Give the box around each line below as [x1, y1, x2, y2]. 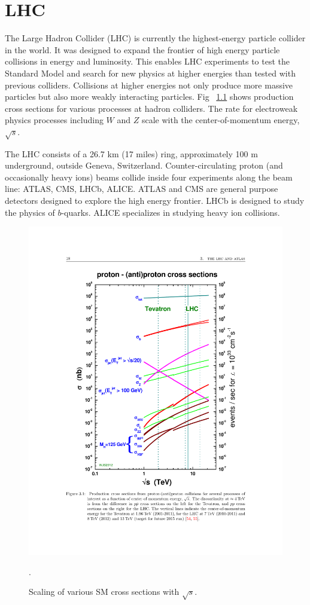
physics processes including [5, 114, 104, 126]
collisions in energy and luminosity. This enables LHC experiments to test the [5, 55, 290, 68]
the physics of [5, 206, 55, 218]
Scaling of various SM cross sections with [29, 585, 180, 598]
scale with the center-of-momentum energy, [141, 114, 300, 126]
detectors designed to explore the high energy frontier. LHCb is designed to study [5, 194, 305, 207]
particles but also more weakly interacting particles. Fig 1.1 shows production [5, 90, 294, 103]
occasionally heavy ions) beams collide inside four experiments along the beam [5, 170, 293, 183]
